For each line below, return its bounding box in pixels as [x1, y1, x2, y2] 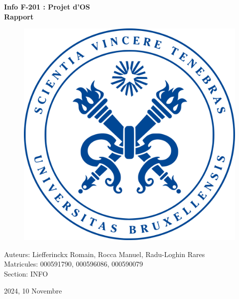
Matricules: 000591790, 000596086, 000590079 [4, 259, 143, 269]
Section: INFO [4, 268, 48, 279]
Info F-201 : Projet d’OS [4, 1, 90, 11]
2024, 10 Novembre [4, 285, 62, 296]
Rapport [4, 11, 34, 21]
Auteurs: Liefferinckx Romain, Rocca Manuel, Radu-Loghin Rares [4, 249, 205, 259]
